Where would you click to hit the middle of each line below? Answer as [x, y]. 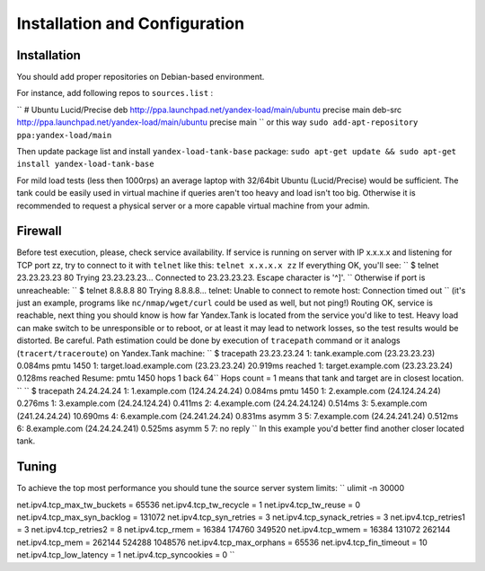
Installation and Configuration [131, 23]
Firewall [39, 231]
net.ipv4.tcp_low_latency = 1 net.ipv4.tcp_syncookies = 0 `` [126, 555]
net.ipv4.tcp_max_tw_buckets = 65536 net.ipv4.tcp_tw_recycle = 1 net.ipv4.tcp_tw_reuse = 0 [189, 505]
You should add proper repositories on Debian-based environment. [141, 77]
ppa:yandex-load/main [64, 135]
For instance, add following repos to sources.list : [115, 93]
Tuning [37, 467]
